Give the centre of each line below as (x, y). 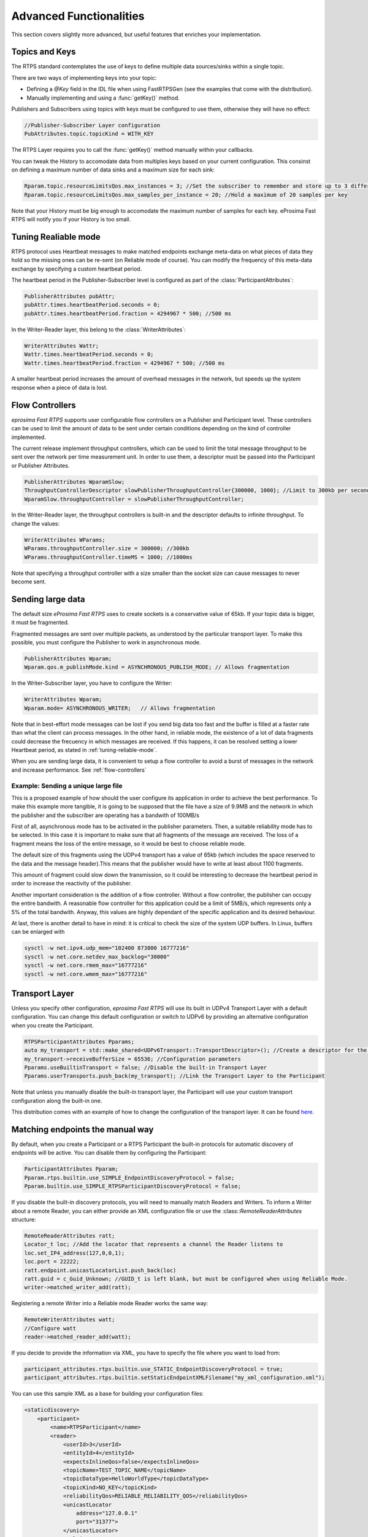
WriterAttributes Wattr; (62, 346)
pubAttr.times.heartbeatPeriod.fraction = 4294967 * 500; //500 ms (128, 313)
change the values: (35, 523)
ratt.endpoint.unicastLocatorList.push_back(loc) (100, 1270)
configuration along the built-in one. (57, 1100)
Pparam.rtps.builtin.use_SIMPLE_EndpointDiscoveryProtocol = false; (129, 1178)
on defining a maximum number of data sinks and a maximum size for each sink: (113, 170)
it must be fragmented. (40, 622)
